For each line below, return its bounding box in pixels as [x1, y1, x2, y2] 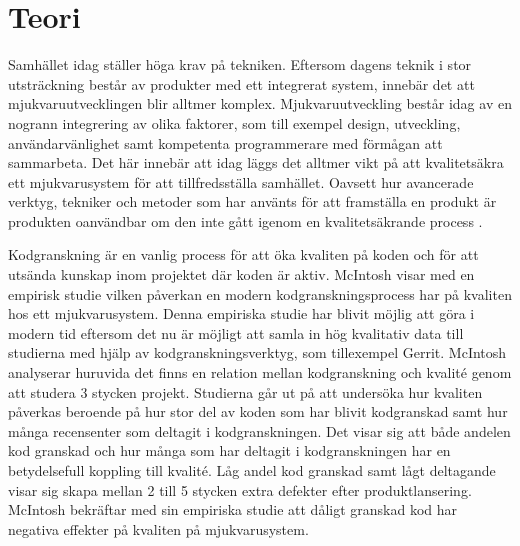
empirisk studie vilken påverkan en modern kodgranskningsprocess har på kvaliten [8, 283, 512, 304]
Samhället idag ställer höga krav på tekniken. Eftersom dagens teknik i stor [8, 54, 472, 75]
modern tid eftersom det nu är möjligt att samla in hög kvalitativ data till [8, 322, 464, 343]
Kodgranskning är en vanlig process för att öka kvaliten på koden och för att [8, 244, 479, 265]
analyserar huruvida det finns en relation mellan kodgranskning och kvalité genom [8, 362, 512, 383]
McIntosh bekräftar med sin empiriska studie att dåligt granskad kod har [8, 499, 458, 520]
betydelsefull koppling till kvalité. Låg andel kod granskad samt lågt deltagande [8, 460, 496, 480]
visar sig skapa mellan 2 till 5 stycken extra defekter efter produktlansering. [8, 479, 472, 500]
